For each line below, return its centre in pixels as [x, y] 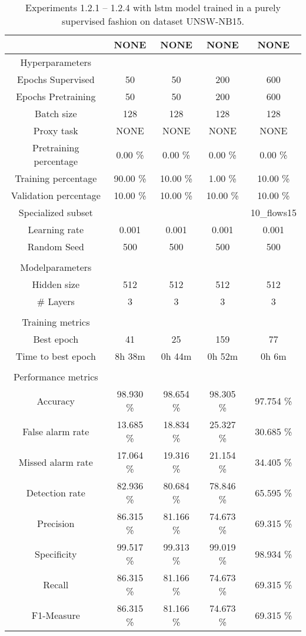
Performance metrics [56, 377]
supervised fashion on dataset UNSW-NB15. [153, 21]
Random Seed [56, 246]
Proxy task [56, 130]
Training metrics [56, 322]
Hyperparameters [56, 62]
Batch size [56, 113]
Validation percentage [56, 195]
